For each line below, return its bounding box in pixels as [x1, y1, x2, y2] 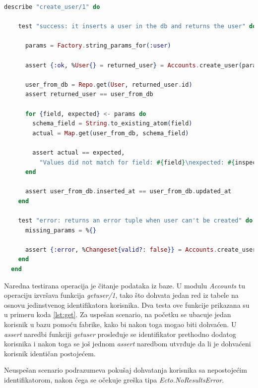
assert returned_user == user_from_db [25, 91, 153, 98]
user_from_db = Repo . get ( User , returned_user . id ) [25, 81, 193, 88]
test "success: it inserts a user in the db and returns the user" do [18, 23, 257, 30]
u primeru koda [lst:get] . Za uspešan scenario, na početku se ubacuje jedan [4, 309, 231, 320]
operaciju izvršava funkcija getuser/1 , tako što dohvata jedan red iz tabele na [4, 290, 239, 300]
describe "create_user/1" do [4, 3, 100, 10]
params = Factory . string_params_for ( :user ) [25, 42, 171, 50]
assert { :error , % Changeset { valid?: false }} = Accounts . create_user [25, 246, 257, 253]
